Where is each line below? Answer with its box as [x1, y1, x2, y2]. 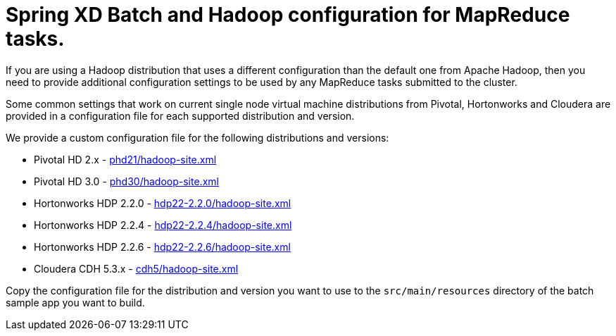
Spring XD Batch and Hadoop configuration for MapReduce [6, 3, 570, 27]
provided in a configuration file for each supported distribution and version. [6, 109, 355, 122]
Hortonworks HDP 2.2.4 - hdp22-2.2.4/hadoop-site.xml [34, 218, 292, 231]
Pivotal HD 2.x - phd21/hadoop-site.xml [34, 153, 217, 166]
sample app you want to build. [6, 296, 145, 309]
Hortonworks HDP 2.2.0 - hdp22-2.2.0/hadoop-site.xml [34, 197, 291, 209]
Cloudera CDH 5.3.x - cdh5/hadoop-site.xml [34, 262, 239, 275]
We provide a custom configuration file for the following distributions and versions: [6, 131, 389, 144]
